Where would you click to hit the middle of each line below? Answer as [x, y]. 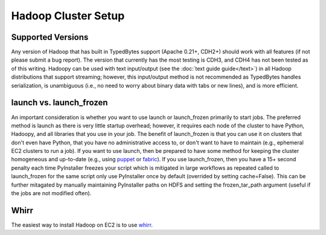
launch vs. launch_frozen [59, 103]
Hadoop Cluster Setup [68, 16]
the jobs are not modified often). [51, 193]
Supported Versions [50, 37]
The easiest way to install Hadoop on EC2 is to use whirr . [82, 225]
